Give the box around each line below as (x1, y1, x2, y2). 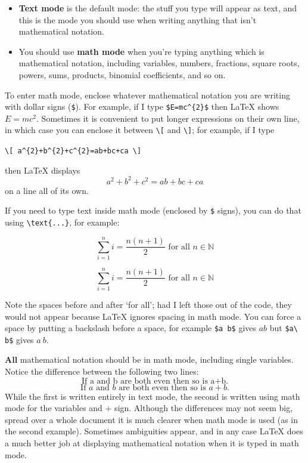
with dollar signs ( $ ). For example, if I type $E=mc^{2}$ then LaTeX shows (5, 100, 279, 113)
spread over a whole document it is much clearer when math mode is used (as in (5, 413, 298, 425)
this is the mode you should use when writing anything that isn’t (18, 13, 257, 26)
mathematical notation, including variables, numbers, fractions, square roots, (18, 57, 300, 69)
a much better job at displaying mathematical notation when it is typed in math (5, 437, 299, 449)
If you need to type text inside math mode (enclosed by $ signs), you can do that (5, 204, 301, 217)
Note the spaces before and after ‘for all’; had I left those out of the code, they (5, 298, 292, 310)
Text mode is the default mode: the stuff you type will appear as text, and (18, 2, 297, 14)
